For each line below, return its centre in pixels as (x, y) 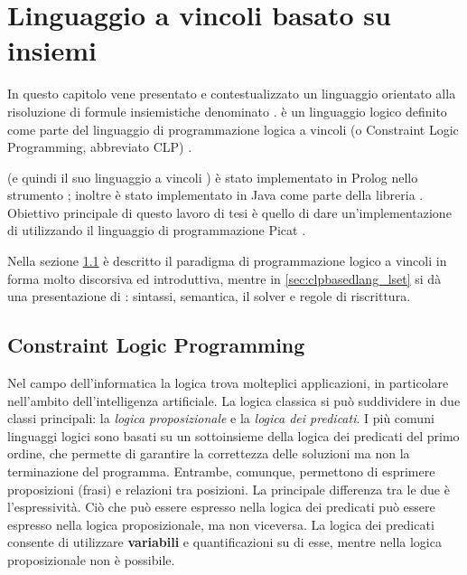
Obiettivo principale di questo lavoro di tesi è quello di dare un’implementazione (229, 212)
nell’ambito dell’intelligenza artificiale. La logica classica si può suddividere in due (234, 400)
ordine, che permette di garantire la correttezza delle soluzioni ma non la (209, 453)
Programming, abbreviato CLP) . (100, 147)
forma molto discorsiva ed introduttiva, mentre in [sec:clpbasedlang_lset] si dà (224, 278)
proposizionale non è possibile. (91, 559)
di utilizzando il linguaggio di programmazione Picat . (157, 230)
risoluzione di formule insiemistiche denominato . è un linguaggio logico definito (227, 111)
